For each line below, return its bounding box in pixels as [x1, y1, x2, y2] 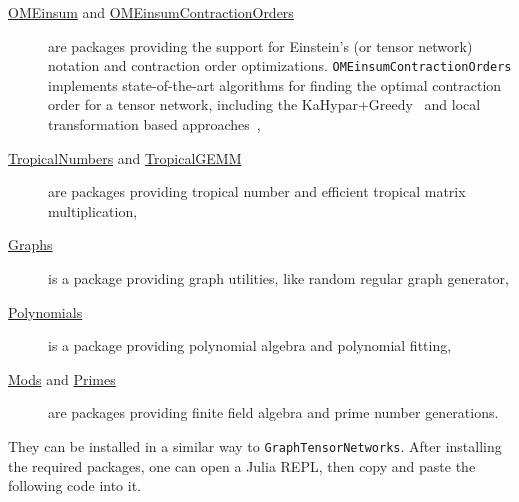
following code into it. [8, 475, 142, 496]
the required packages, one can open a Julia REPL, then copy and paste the [8, 455, 476, 476]
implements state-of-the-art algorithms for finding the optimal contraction [48, 74, 502, 95]
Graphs [8, 234, 53, 255]
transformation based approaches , [48, 114, 261, 135]
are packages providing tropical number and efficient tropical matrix [48, 181, 466, 202]
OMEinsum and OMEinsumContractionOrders [8, 2, 294, 22]
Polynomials [8, 301, 83, 322]
